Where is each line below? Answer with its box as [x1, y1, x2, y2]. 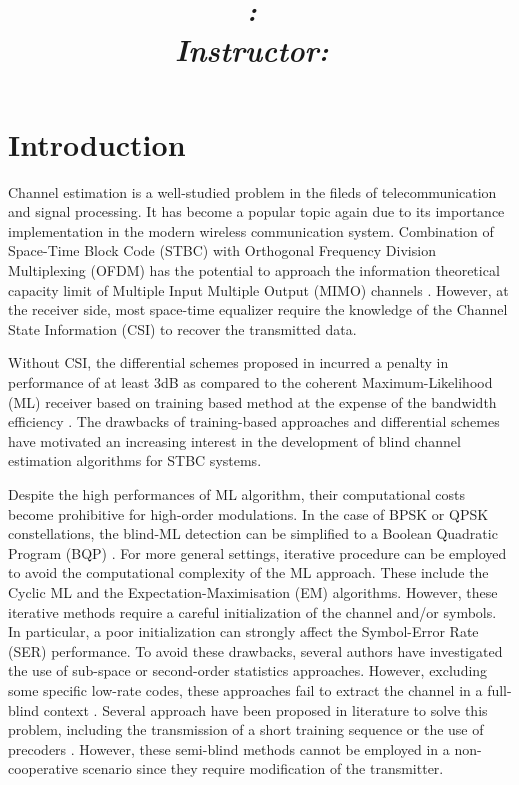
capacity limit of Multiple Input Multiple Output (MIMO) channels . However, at [8, 279, 509, 300]
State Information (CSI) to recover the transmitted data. [8, 318, 357, 339]
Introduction [8, 123, 186, 164]
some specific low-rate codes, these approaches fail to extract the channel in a [8, 679, 483, 700]
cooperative [8, 758, 79, 779]
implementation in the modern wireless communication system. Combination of [8, 220, 494, 241]
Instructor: [174, 28, 329, 70]
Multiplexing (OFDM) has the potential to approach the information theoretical [8, 260, 500, 281]
